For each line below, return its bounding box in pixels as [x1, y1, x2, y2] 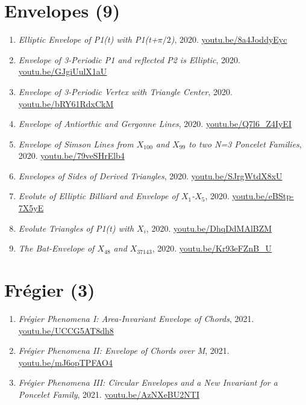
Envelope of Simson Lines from [18, 137, 134, 150]
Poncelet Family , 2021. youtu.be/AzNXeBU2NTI [18, 388, 199, 400]
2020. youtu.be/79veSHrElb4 [18, 149, 125, 162]
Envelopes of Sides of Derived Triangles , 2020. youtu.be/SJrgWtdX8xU [18, 169, 283, 182]
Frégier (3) [4, 277, 95, 302]
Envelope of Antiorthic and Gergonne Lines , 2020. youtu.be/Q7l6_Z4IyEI [18, 117, 292, 130]
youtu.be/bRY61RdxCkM [18, 97, 114, 110]
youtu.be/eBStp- [232, 190, 294, 202]
